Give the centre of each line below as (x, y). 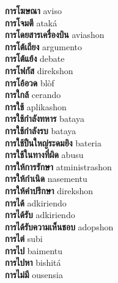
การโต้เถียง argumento (44, 46)
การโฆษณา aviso (33, 10)
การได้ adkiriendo (36, 202)
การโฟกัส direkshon (39, 70)
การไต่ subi (24, 239)
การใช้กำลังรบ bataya (41, 130)
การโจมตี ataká (31, 22)
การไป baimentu (34, 250)
